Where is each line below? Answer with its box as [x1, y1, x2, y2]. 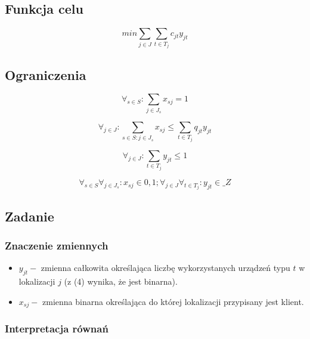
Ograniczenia [5, 65, 86, 84]
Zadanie [5, 207, 54, 225]
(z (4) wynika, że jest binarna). [64, 275, 178, 288]
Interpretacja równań [5, 321, 108, 336]
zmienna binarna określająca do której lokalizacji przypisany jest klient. [42, 295, 304, 307]
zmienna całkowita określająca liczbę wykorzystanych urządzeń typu [41, 261, 290, 274]
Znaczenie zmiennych [5, 238, 108, 253]
